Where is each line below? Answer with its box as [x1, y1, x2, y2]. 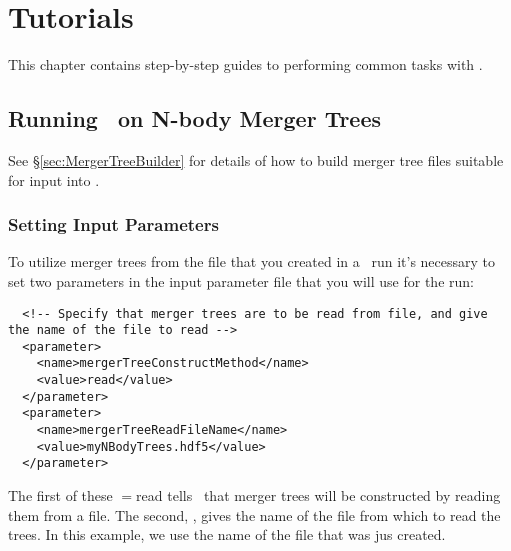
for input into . [8, 169, 100, 190]
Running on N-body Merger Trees [8, 103, 382, 134]
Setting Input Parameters [8, 212, 219, 237]
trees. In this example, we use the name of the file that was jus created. [8, 524, 446, 545]
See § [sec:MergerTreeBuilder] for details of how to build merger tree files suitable [8, 149, 504, 170]
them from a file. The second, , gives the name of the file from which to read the [8, 504, 501, 525]
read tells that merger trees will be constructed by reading [136, 485, 501, 506]
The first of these [8, 485, 113, 506]
